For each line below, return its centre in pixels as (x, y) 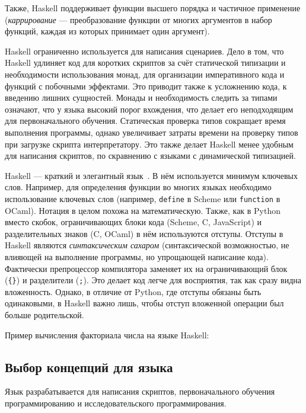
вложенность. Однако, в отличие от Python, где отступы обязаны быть (133, 291)
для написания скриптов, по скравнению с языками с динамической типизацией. (150, 156)
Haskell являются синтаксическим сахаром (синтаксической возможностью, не (147, 245)
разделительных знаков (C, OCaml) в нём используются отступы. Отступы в (144, 233)
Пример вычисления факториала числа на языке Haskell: (107, 334)
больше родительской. (44, 314)
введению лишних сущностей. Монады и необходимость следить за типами (141, 97)
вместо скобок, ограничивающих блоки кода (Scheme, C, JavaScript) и (133, 222)
